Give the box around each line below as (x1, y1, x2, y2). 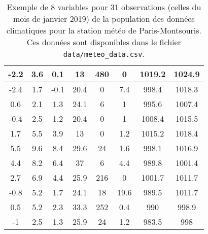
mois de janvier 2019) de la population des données (13, 13, 195, 24)
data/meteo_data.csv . (63, 48, 145, 59)
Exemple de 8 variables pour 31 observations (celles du (7, 1, 201, 13)
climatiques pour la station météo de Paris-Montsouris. (6, 24, 202, 36)
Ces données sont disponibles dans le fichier (26, 36, 181, 48)
